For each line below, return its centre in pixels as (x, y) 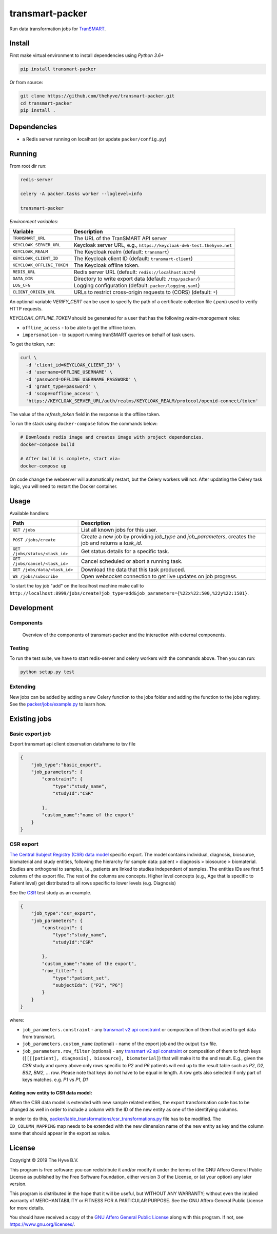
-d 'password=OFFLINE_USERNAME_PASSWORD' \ (81, 379)
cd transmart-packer (46, 103)
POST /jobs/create (34, 540)
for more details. (27, 1208)
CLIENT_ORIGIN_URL (34, 292)
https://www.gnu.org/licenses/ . (42, 1224)
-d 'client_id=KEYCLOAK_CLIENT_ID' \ (73, 365)
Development (32, 608)
